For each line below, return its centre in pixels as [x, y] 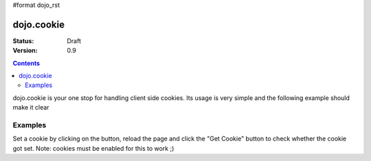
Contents [26, 63]
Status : [23, 40]
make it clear [31, 108]
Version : [25, 51]
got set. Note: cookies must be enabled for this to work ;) [93, 148]
